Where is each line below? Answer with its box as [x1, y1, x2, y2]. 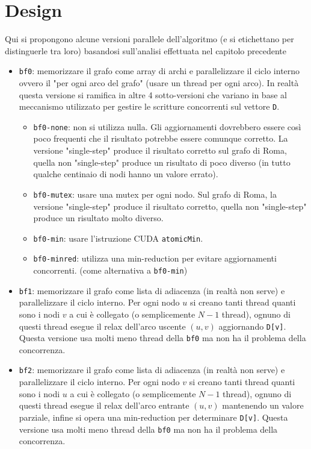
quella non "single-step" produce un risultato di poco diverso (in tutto [33, 155, 291, 168]
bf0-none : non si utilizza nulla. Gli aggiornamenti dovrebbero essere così [33, 120, 301, 133]
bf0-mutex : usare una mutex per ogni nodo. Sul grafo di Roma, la [33, 187, 277, 200]
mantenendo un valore [222, 399, 304, 412]
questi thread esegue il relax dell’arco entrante [19, 399, 189, 412]
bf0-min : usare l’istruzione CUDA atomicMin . [33, 231, 203, 244]
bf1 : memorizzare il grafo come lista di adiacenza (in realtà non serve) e [19, 284, 285, 297]
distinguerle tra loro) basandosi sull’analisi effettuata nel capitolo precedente [5, 44, 287, 57]
